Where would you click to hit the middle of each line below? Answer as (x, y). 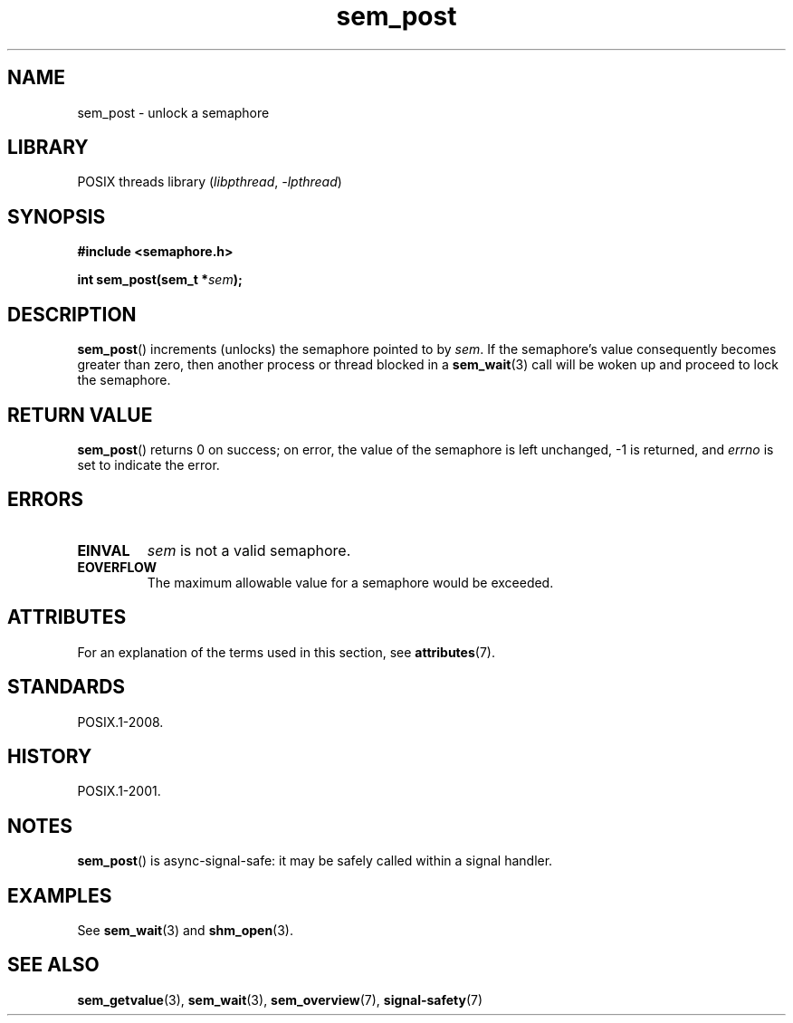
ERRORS (46, 500)
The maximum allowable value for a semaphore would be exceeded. (350, 582)
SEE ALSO (53, 965)
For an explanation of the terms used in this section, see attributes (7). (286, 652)
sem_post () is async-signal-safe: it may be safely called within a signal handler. (315, 861)
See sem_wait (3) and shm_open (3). (186, 931)
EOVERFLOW (117, 567)
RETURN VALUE (80, 415)
